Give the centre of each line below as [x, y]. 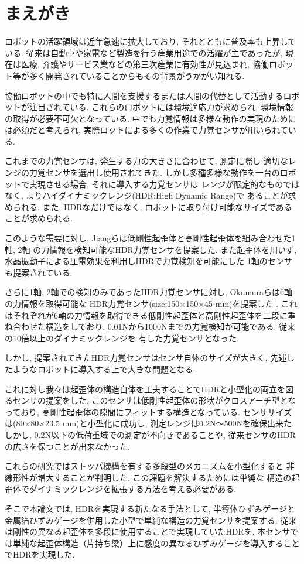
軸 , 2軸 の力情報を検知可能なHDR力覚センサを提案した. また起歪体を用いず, [151, 249]
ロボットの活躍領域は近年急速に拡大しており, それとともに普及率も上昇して [151, 41]
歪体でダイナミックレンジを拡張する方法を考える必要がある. [121, 489]
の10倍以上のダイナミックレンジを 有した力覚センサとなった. [122, 338]
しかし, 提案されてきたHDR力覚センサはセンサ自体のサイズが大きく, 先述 [146, 358]
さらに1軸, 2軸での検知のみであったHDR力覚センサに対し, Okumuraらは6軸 [149, 292]
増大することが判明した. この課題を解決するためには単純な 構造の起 [168, 477]
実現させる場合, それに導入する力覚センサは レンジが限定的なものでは [164, 184]
